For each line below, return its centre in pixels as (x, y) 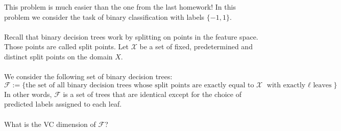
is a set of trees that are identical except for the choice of (152, 94)
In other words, (28, 94)
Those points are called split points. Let (66, 46)
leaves (322, 85)
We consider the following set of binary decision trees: (88, 76)
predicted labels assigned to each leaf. (63, 104)
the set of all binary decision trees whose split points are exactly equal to (140, 85)
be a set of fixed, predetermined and (196, 46)
